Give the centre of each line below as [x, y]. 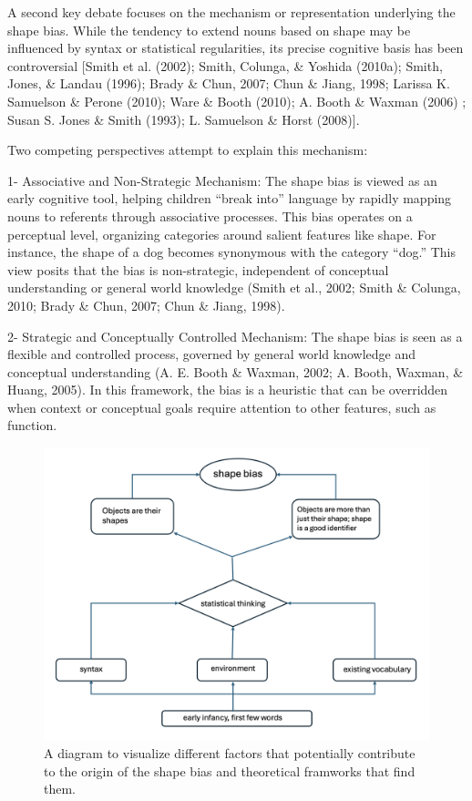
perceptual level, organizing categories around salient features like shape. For [222, 234]
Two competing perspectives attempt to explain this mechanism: [188, 150]
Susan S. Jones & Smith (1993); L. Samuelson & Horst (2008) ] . [184, 119]
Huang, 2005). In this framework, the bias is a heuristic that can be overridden [228, 390]
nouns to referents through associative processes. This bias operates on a [210, 216]
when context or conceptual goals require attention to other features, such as [222, 407]
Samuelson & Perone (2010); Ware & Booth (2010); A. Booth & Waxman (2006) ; [237, 101]
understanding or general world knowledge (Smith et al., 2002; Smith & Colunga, [234, 288]
